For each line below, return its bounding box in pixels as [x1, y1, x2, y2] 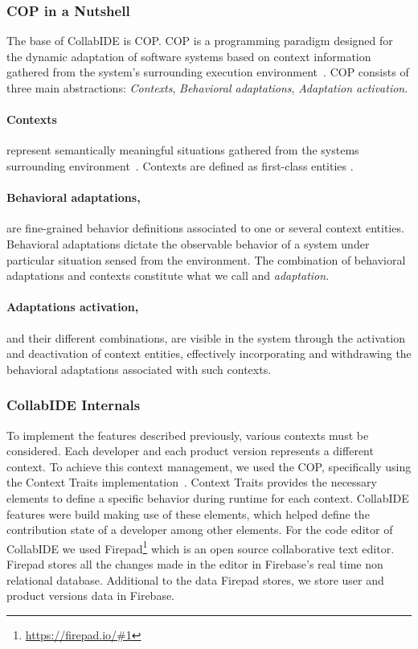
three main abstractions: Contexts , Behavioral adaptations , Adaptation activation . [6, 80, 408, 96]
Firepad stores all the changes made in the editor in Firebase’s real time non [6, 555, 383, 572]
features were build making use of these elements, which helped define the [6, 505, 370, 522]
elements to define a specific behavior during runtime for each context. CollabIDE [6, 489, 409, 506]
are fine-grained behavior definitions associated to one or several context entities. [6, 220, 404, 236]
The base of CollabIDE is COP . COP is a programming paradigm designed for [6, 32, 393, 49]
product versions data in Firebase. [6, 587, 175, 604]
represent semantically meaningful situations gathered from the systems [6, 142, 359, 158]
